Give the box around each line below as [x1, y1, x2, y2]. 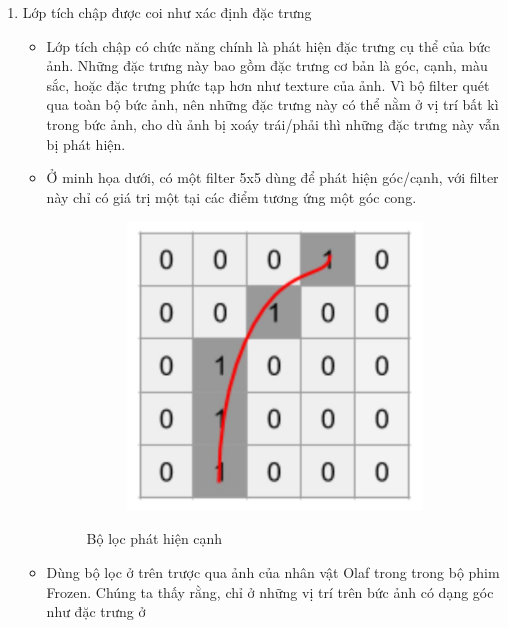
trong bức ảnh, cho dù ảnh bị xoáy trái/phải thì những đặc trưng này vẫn [46, 113, 500, 134]
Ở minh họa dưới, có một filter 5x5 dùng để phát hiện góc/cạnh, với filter [46, 167, 499, 188]
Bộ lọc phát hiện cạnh [86, 528, 223, 549]
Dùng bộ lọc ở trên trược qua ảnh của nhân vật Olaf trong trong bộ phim [46, 561, 500, 582]
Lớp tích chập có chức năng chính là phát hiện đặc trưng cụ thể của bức [46, 35, 491, 56]
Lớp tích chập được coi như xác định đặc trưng [22, 2, 312, 22]
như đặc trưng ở [46, 601, 146, 622]
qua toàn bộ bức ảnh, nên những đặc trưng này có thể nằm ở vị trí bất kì [46, 94, 499, 115]
